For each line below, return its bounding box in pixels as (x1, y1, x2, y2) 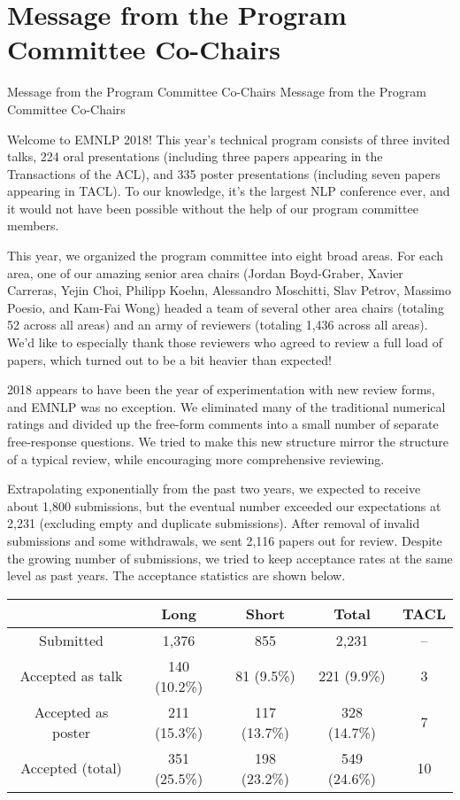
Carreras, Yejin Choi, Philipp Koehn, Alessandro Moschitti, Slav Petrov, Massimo (7, 281, 451, 299)
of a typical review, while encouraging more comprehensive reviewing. (7, 449, 385, 468)
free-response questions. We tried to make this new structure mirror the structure (7, 432, 449, 450)
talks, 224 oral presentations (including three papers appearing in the (7, 147, 383, 166)
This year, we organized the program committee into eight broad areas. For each (7, 246, 443, 265)
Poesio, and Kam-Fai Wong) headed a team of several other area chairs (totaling (7, 298, 444, 316)
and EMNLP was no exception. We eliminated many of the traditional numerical (7, 397, 446, 416)
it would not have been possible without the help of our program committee (7, 198, 418, 217)
